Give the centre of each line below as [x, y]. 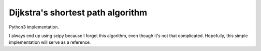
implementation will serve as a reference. [50, 42]
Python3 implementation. [34, 27]
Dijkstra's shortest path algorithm [78, 13]
